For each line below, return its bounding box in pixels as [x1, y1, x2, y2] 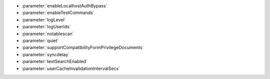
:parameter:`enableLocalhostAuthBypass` [21, 3, 107, 8]
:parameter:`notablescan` [21, 30, 74, 37]
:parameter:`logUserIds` [21, 24, 71, 30]
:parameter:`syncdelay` [21, 51, 70, 57]
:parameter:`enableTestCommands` [21, 10, 94, 16]
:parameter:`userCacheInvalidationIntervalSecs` [21, 65, 120, 72]
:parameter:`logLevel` [21, 16, 66, 22]
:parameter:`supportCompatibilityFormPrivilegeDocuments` [21, 45, 144, 51]
